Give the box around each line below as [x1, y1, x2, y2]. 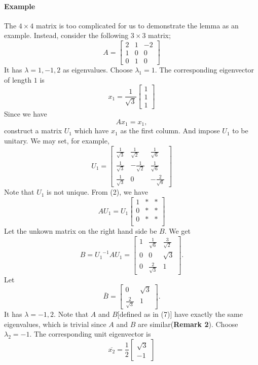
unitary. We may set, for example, [4, 135, 109, 145]
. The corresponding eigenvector [155, 64, 254, 75]
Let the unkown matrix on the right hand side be [4, 226, 157, 236]
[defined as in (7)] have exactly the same [117, 309, 243, 319]
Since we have [4, 108, 47, 119]
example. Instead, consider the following [4, 30, 129, 41]
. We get [164, 226, 191, 236]
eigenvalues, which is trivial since [4, 318, 106, 329]
